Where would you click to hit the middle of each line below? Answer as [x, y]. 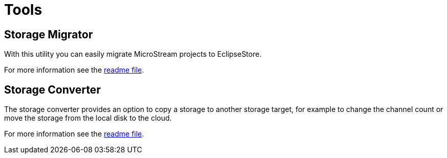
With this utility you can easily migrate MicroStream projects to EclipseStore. [133, 54]
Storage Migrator [49, 34]
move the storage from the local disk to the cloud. [88, 118]
